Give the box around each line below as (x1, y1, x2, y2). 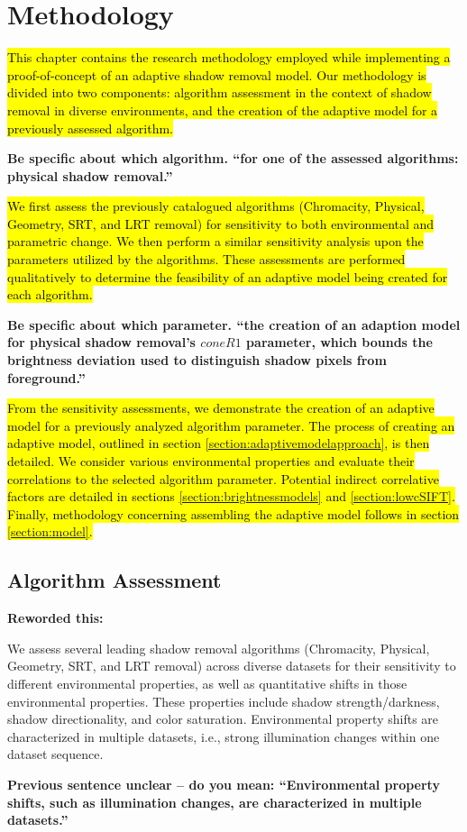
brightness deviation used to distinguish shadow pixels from (7, 351, 387, 370)
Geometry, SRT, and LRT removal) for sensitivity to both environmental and (7, 214, 435, 233)
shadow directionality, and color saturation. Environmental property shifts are (7, 709, 439, 728)
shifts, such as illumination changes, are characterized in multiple (7, 792, 422, 811)
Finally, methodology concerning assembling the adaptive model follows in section (7, 504, 460, 523)
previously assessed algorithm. (7, 118, 174, 137)
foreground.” (7, 368, 86, 387)
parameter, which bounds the (246, 333, 433, 352)
